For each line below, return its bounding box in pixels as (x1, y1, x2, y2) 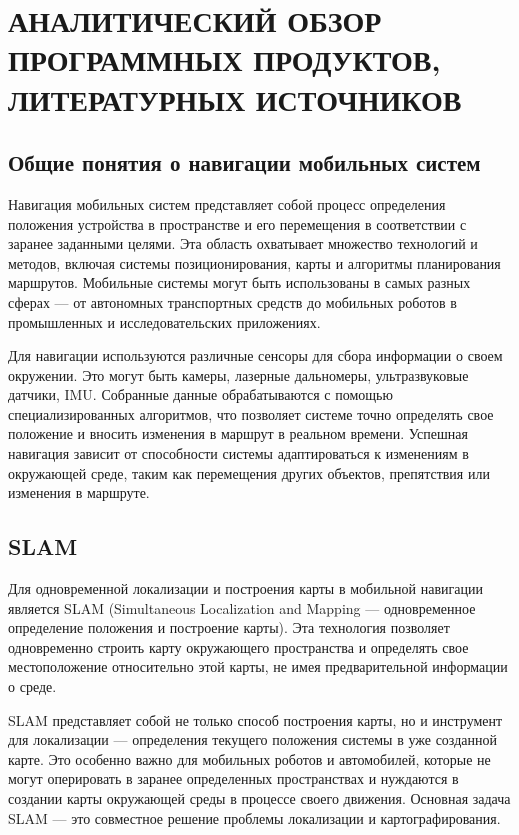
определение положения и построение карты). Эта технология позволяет (8, 617, 450, 638)
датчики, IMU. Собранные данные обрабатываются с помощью (8, 384, 393, 405)
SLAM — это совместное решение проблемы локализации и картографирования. (8, 807, 501, 828)
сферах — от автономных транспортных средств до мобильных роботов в (8, 291, 457, 312)
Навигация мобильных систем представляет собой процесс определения (8, 193, 446, 214)
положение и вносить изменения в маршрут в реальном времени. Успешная (8, 423, 468, 444)
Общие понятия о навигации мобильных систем (8, 147, 481, 178)
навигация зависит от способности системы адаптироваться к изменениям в (8, 443, 469, 464)
